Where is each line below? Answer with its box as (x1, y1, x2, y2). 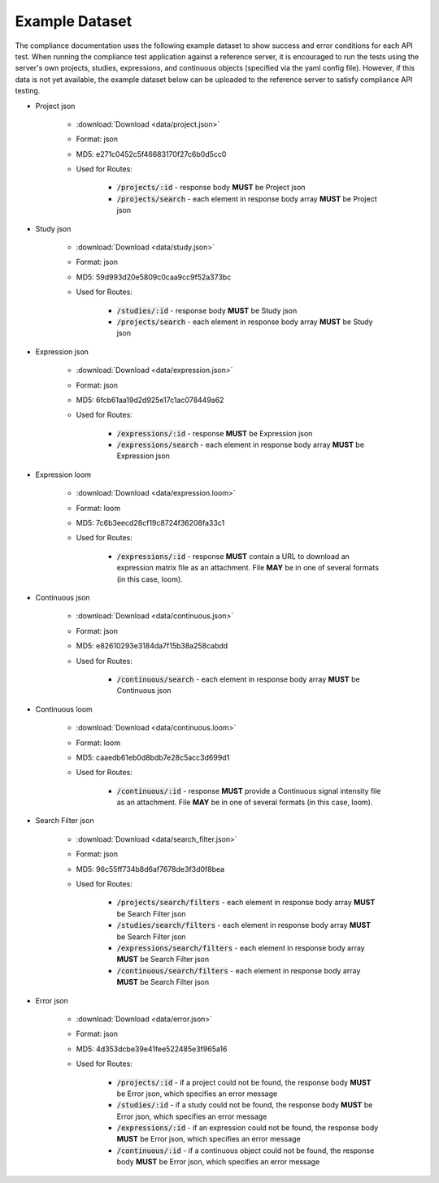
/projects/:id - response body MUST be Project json (116, 183, 306, 193)
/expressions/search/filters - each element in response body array (116, 942, 365, 952)
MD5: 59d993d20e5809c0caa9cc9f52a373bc (76, 272, 232, 282)
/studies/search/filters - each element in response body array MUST (116, 921, 372, 930)
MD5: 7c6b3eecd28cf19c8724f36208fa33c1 (76, 518, 225, 528)
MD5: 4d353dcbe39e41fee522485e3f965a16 (76, 1044, 228, 1054)
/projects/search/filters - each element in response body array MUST (116, 898, 376, 908)
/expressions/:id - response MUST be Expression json (116, 428, 313, 438)
